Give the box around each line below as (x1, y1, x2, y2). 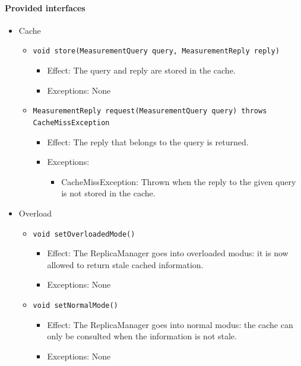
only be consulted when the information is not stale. (47, 330, 237, 342)
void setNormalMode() (33, 301, 118, 310)
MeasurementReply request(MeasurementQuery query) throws (33, 107, 267, 116)
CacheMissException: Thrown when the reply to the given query (61, 175, 296, 187)
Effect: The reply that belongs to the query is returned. (47, 135, 249, 148)
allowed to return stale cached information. (47, 258, 204, 270)
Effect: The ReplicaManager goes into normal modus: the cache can (47, 318, 293, 330)
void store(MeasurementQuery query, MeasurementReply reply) (33, 47, 280, 56)
